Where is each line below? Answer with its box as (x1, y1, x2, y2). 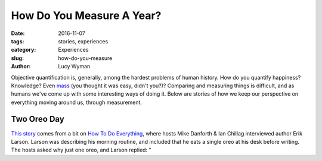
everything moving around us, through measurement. (11, 99, 143, 106)
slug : (11, 54, 24, 62)
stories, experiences (58, 37, 109, 45)
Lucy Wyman (58, 63, 91, 70)
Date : (11, 30, 25, 37)
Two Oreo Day (11, 114, 65, 124)
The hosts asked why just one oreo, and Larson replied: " (11, 146, 151, 154)
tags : (11, 37, 24, 45)
